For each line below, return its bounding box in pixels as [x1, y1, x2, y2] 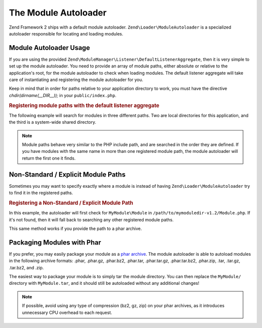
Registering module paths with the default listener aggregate [9, 102, 160, 109]
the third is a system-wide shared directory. [9, 119, 97, 125]
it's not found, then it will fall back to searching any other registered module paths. [9, 216, 174, 223]
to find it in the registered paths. [9, 190, 73, 196]
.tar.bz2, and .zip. [9, 264, 44, 270]
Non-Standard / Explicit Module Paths [9, 170, 126, 179]
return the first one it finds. [22, 155, 76, 161]
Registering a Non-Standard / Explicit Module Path [9, 199, 133, 206]
